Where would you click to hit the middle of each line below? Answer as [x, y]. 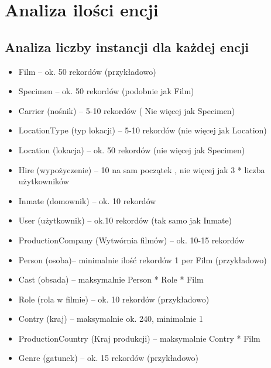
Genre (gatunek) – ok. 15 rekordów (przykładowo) [108, 358]
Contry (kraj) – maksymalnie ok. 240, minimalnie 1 [111, 319]
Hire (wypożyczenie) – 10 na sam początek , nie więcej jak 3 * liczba [142, 169]
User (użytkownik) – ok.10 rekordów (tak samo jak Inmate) [125, 220]
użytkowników [44, 181]
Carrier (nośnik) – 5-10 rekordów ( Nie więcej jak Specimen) [127, 110]
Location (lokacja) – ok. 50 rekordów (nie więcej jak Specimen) [132, 149]
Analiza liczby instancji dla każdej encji [127, 47]
